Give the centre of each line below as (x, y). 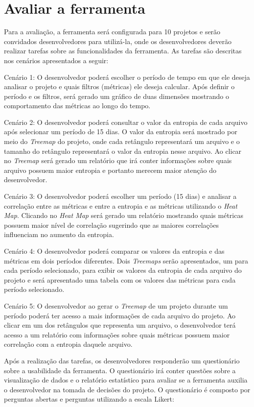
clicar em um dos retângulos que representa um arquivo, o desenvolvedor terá (120, 325)
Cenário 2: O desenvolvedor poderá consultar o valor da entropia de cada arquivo (126, 122)
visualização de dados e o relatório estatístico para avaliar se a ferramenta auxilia (126, 380)
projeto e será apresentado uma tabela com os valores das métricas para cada (120, 279)
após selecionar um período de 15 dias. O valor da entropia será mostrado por (121, 132)
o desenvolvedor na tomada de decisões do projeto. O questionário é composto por (127, 389)
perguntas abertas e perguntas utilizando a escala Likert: (89, 399)
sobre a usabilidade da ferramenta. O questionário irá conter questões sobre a (120, 370)
